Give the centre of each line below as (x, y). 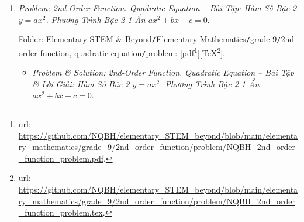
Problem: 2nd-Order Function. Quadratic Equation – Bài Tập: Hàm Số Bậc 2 (158, 8)
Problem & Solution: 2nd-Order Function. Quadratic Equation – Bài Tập (163, 72)
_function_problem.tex (61, 212)
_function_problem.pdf (61, 158)
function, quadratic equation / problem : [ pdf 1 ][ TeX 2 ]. (133, 52)
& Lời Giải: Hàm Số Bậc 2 (81, 83)
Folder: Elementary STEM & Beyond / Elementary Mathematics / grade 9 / (150, 39)
